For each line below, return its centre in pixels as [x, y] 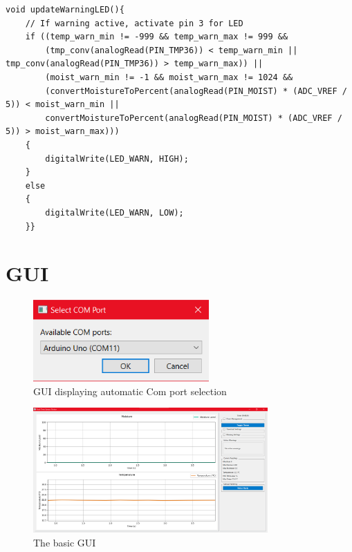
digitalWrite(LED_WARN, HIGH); [117, 159]
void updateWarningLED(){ [65, 10]
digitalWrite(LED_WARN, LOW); [114, 212]
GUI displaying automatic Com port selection [130, 391]
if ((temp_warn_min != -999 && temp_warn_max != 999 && [157, 37]
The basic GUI [65, 543]
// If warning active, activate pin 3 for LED [134, 23]
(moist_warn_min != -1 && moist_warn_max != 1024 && [169, 77]
